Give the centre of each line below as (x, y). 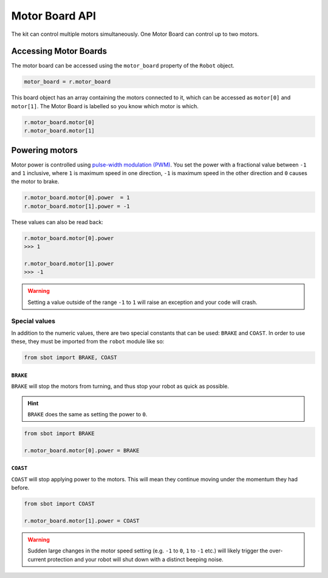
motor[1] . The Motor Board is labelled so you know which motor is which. (105, 106)
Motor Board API (54, 16)
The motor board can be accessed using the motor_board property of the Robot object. (123, 66)
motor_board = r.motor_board (67, 82)
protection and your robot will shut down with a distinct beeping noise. (135, 559)
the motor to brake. (35, 182)
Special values (33, 321)
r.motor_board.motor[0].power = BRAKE (82, 450)
